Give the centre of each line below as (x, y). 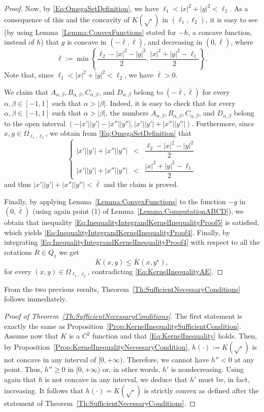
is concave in (87, 42)
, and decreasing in (173, 42)
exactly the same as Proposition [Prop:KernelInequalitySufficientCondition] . (123, 326)
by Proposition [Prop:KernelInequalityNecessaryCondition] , (97, 346)
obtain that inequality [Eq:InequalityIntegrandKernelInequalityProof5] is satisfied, (132, 222)
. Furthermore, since (223, 123)
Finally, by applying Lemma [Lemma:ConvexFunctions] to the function (115, 201)
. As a (239, 8)
